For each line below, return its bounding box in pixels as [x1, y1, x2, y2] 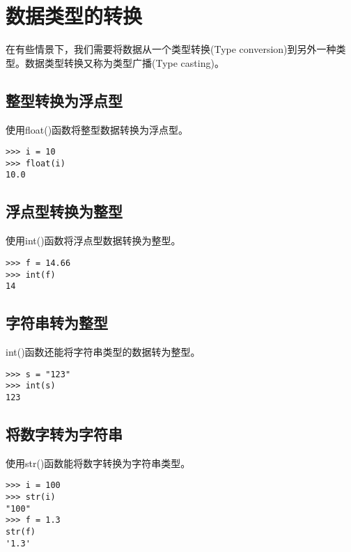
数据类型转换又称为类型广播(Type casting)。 [24, 55, 224, 70]
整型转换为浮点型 [6, 89, 123, 111]
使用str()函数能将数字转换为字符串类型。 [6, 455, 191, 470]
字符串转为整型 [6, 312, 108, 333]
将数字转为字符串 [6, 423, 123, 444]
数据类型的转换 [6, 1, 143, 30]
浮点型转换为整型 [6, 200, 123, 222]
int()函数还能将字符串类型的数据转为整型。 [6, 345, 201, 359]
